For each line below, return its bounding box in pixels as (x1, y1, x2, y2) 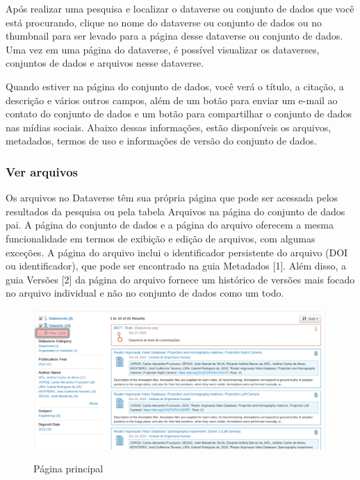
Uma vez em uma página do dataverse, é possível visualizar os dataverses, (6, 42, 320, 56)
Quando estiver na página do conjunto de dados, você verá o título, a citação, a (6, 78, 344, 93)
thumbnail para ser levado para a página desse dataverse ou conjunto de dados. (6, 28, 343, 43)
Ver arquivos (6, 163, 79, 180)
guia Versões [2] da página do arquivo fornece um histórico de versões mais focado (6, 272, 355, 286)
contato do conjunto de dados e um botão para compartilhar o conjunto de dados (6, 106, 352, 121)
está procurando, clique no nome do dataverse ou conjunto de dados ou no (6, 15, 322, 29)
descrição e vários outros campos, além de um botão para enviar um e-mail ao (6, 92, 338, 107)
